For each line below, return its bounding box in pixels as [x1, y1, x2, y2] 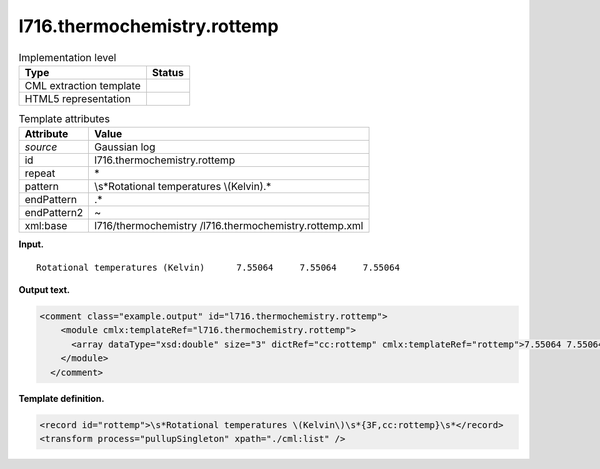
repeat [24, 166, 56, 180]
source [24, 140, 58, 154]
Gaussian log [94, 140, 156, 154]
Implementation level [18, 50, 117, 64]
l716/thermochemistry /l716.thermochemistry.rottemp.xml [94, 219, 364, 233]
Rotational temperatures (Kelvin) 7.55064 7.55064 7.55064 [36, 261, 400, 273]
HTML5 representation [24, 91, 132, 105]
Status [151, 65, 184, 79]
